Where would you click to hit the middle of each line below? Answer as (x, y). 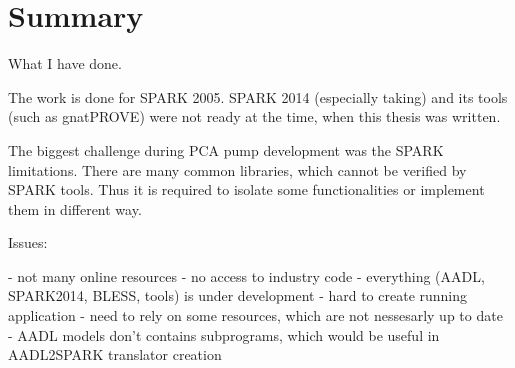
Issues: (28, 242)
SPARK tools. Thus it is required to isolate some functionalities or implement (246, 189)
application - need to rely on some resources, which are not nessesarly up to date (255, 315)
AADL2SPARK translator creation (115, 354)
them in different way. (75, 208)
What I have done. (65, 63)
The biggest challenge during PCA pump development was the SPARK (226, 149)
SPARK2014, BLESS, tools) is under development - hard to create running (238, 295)
